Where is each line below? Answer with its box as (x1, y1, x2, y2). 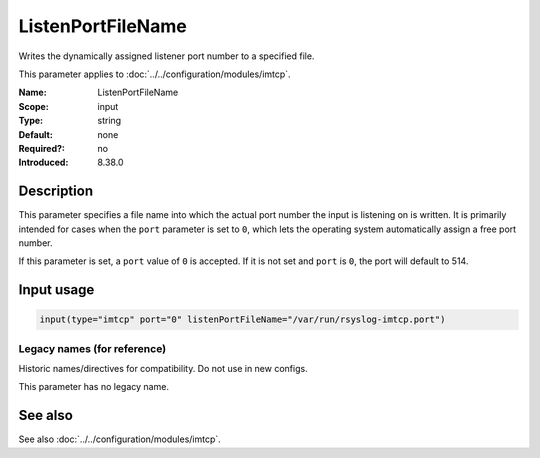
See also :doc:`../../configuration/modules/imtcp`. (18, 433, 222, 445)
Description (18, 183, 94, 200)
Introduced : (18, 156, 69, 169)
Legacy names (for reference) (18, 341, 167, 355)
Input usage (18, 281, 95, 299)
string (97, 115, 122, 127)
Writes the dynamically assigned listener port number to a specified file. (18, 50, 315, 62)
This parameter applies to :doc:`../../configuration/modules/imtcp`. (18, 68, 291, 80)
